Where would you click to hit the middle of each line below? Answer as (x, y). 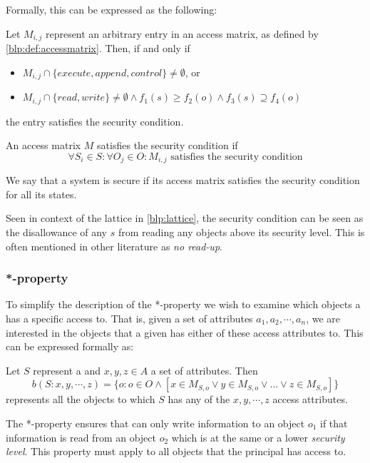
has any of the (199, 399)
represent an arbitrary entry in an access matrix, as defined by (182, 33)
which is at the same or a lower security (258, 437)
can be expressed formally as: (70, 346)
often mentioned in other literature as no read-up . (114, 246)
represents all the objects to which (81, 399)
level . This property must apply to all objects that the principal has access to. (176, 451)
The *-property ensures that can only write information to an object (155, 423)
